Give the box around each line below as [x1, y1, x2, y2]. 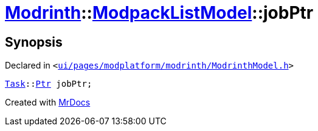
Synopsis [5, 34, 63, 50]
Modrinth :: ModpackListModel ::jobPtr [5, 2, 314, 23]
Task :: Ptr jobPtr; [5, 79, 92, 89]
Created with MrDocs [5, 97, 91, 108]
